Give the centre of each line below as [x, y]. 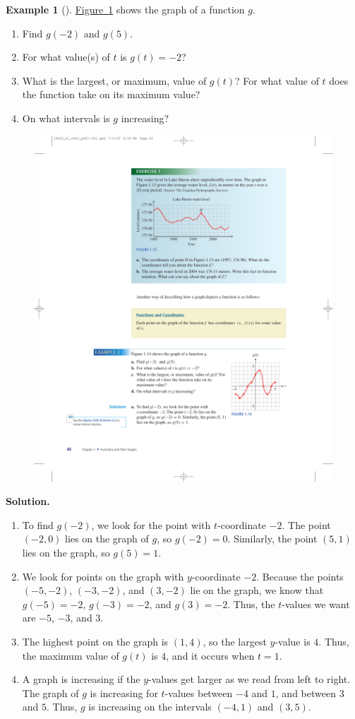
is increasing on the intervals [150, 707]
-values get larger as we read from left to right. [249, 679]
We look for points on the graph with [103, 576]
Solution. [28, 501]
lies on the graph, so [66, 552]
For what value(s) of [66, 57]
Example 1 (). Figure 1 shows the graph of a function [125, 9]
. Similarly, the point [272, 539]
